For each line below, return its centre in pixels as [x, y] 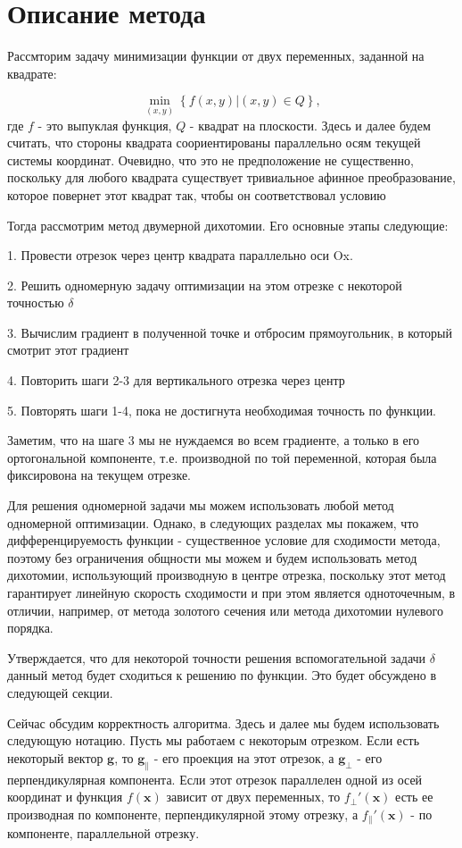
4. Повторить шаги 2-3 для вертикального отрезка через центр [176, 380]
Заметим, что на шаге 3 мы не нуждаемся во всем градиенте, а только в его [214, 440]
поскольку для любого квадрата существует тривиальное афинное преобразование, [231, 177]
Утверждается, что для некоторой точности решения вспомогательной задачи [217, 657]
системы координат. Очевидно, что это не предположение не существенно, [210, 160]
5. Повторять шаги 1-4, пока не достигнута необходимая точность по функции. [222, 410]
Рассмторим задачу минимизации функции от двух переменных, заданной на [216, 56]
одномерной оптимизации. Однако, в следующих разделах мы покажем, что [213, 522]
